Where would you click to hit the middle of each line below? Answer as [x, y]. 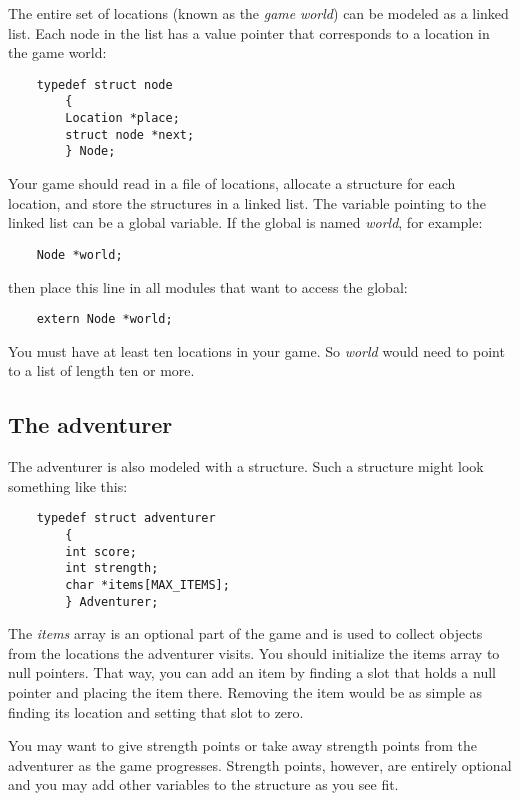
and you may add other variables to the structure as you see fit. [203, 784]
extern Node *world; [104, 319]
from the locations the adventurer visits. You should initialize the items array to [254, 652]
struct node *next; [130, 134]
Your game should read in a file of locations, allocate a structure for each [232, 183]
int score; [101, 551]
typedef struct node [104, 84]
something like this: [68, 485]
